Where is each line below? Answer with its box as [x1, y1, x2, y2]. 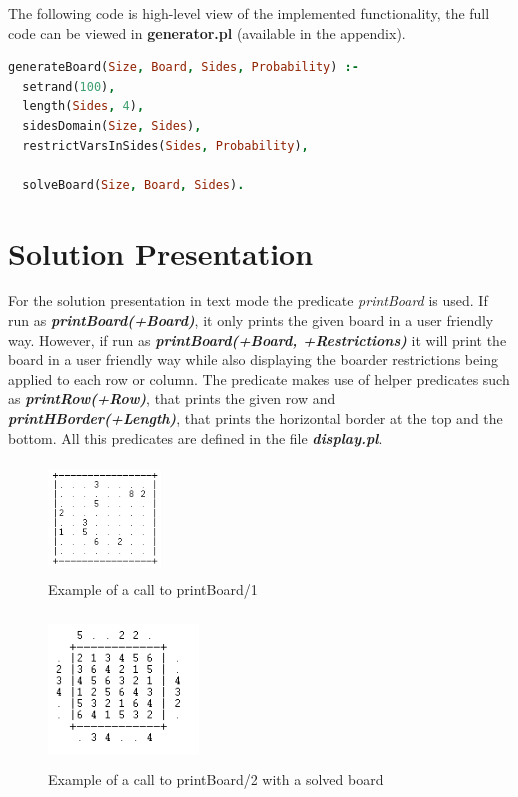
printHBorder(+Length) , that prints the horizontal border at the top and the [8, 408, 503, 429]
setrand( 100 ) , [22, 79, 116, 94]
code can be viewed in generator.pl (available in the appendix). [8, 22, 406, 43]
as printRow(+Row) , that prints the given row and [8, 388, 336, 409]
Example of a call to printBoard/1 [48, 579, 258, 600]
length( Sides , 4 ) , [22, 99, 145, 114]
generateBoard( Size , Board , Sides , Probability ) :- [8, 60, 359, 75]
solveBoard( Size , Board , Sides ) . [22, 177, 245, 192]
